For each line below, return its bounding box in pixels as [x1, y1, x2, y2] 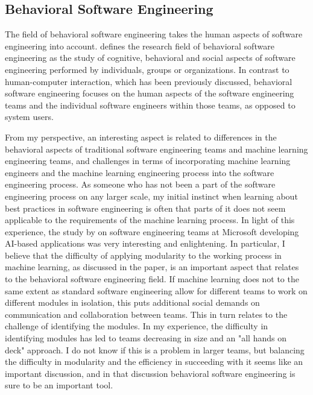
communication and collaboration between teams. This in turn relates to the [5, 308, 288, 320]
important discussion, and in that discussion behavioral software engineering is [5, 367, 296, 379]
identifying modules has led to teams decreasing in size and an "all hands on [5, 332, 286, 344]
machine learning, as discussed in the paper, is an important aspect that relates [5, 261, 299, 273]
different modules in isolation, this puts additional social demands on [5, 296, 260, 309]
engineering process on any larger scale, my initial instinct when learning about [5, 189, 298, 202]
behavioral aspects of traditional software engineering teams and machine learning [5, 142, 308, 155]
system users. [5, 110, 54, 123]
